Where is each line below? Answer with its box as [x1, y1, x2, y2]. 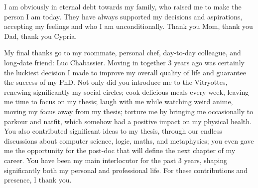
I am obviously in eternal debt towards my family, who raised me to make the [4, 1, 242, 11]
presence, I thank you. [4, 175, 72, 185]
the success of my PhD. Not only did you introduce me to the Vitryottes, [4, 77, 228, 87]
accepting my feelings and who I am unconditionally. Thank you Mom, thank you [4, 21, 253, 31]
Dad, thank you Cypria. [4, 30, 77, 41]
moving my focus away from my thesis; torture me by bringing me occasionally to [4, 106, 254, 116]
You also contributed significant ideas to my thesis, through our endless [4, 126, 222, 136]
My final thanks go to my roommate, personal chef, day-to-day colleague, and [4, 47, 241, 58]
